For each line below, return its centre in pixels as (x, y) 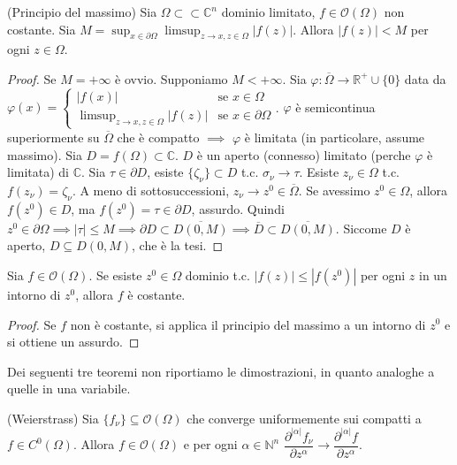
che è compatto (158, 137)
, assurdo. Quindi (238, 208)
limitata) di (38, 172)
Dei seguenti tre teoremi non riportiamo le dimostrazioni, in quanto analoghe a (221, 371)
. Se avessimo (334, 190)
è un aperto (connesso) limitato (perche (304, 154)
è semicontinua (335, 107)
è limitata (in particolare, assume (335, 137)
